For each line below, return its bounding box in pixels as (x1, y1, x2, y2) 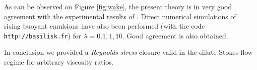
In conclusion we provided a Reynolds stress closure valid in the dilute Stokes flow (4, 47, 253, 57)
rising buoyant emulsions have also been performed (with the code (4, 21, 205, 31)
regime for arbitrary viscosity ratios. (4, 57, 114, 67)
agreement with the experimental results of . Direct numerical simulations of (4, 11, 236, 21)
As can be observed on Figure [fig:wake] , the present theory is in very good (4, 1, 232, 11)
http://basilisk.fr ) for (4, 30, 81, 40)
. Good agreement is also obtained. (122, 30, 228, 40)
